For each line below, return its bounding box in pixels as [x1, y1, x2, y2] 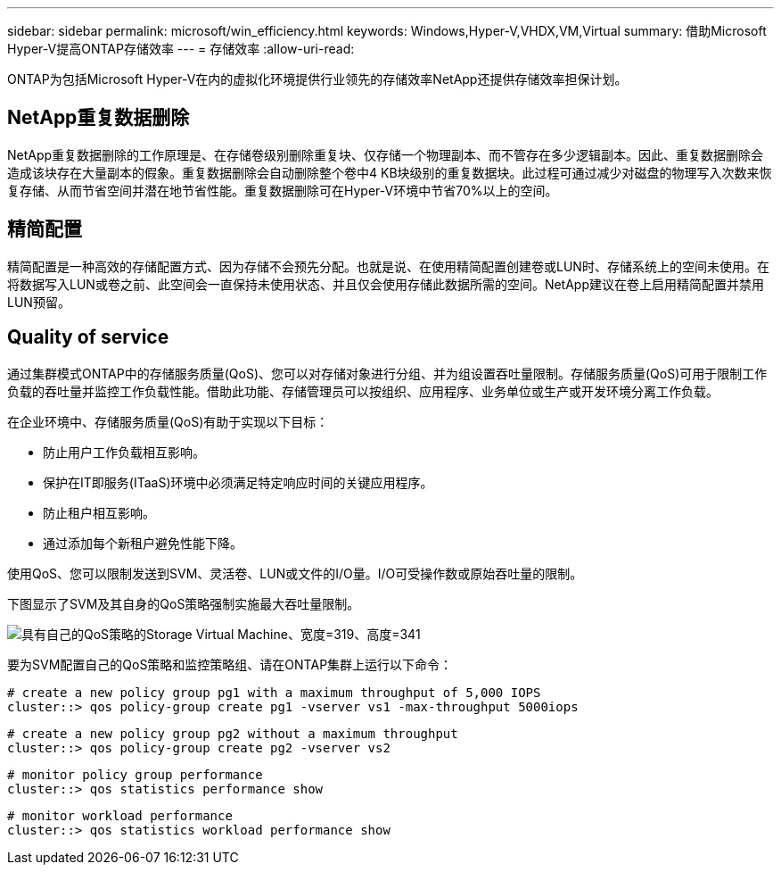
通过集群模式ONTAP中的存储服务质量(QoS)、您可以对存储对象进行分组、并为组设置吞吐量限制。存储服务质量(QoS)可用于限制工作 [7, 365, 768, 381]
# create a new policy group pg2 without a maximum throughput [7, 726, 458, 741]
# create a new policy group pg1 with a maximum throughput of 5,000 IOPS [7, 685, 541, 700]
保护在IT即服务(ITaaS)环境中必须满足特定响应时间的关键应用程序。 [43, 474, 433, 490]
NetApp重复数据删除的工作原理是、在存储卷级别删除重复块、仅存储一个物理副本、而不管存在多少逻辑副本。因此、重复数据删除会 [7, 146, 764, 162]
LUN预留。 [7, 294, 70, 310]
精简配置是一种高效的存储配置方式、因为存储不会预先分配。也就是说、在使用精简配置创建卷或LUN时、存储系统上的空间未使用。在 [7, 258, 769, 274]
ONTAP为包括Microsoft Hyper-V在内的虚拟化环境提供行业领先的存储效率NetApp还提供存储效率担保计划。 [7, 71, 628, 87]
